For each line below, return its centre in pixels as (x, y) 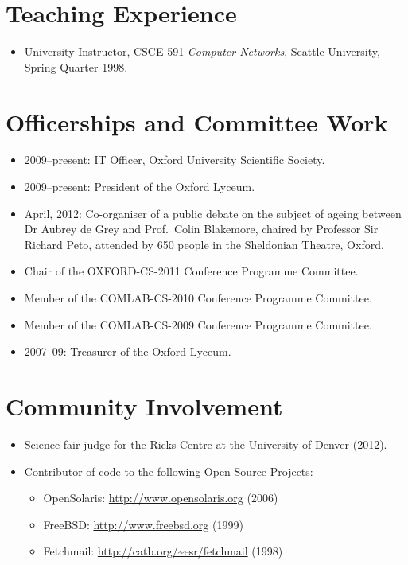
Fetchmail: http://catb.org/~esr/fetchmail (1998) (163, 551)
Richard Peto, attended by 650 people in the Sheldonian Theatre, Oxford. (204, 244)
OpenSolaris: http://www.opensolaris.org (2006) (161, 498)
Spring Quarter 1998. (76, 66)
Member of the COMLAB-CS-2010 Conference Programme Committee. (198, 298)
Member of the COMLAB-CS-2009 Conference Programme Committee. (198, 324)
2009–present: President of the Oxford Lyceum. (140, 187)
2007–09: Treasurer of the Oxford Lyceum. (128, 351)
